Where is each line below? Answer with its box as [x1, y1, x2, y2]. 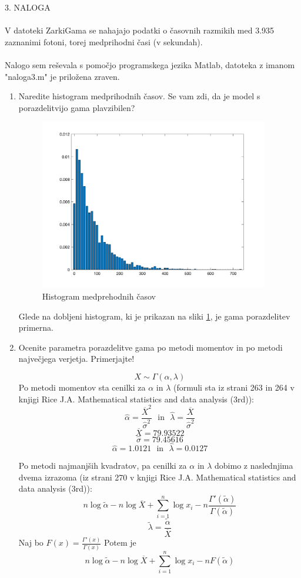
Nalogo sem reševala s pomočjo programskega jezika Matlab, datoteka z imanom [5, 58, 295, 70]
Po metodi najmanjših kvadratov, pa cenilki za [18, 459, 187, 472]
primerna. [18, 321, 54, 334]
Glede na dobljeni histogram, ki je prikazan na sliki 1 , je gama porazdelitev [18, 310, 290, 322]
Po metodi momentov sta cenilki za [18, 381, 146, 393]
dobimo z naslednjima [215, 459, 293, 472]
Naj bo [18, 536, 44, 549]
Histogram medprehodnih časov [42, 290, 156, 303]
